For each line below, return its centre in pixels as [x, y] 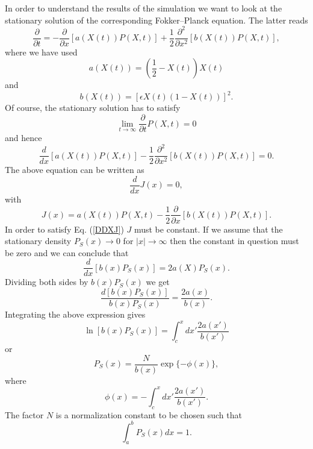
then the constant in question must [234, 241]
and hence [23, 138]
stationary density [38, 241]
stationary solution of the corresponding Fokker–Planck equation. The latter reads [156, 20]
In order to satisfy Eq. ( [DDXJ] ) [64, 229]
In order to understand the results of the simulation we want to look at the [144, 8]
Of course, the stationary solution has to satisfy [93, 108]
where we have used [41, 52]
